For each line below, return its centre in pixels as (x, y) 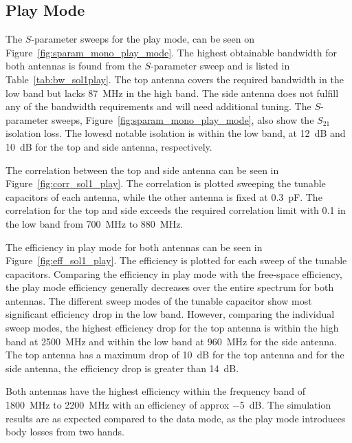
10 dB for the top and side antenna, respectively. (109, 146)
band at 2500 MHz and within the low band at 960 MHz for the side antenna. (171, 341)
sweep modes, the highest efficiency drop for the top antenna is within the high (172, 328)
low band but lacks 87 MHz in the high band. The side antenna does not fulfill (172, 93)
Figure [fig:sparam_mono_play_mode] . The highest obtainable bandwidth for (172, 52)
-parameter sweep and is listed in (220, 66)
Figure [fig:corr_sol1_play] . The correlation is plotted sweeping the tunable (166, 183)
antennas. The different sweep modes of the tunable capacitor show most (159, 300)
